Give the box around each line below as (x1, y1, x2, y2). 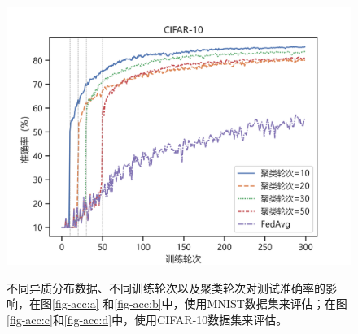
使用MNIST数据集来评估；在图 (184, 295, 347, 312)
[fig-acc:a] (52, 295, 99, 312)
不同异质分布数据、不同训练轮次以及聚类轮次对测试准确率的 (7, 279, 325, 296)
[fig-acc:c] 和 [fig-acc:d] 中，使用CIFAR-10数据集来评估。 (7, 310, 288, 327)
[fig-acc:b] (114, 295, 162, 312)
